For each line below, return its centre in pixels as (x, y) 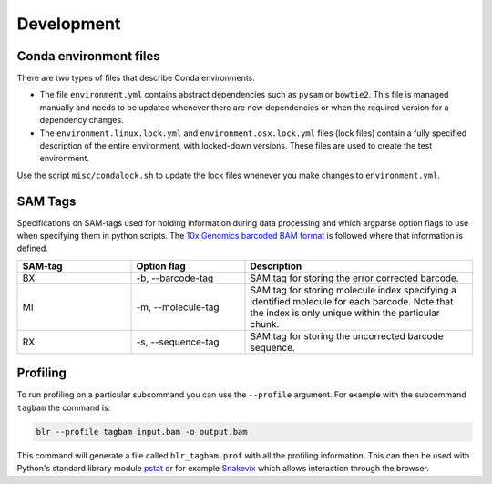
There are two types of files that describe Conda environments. (136, 78)
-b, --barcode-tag (175, 278)
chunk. (265, 324)
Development (69, 24)
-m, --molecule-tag (178, 307)
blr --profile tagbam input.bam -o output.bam (142, 432)
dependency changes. (82, 120)
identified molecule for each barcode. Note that (352, 301)
